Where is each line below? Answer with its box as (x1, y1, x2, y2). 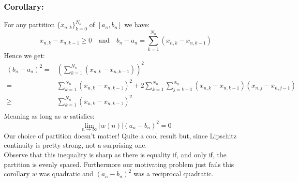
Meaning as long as (4, 110, 61, 121)
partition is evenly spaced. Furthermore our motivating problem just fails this (4, 159, 234, 169)
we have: (124, 19, 150, 30)
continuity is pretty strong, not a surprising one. (4, 140, 147, 150)
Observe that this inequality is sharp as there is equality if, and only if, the (4, 150, 226, 160)
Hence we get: (4, 50, 45, 60)
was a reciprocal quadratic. (134, 168, 213, 179)
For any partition (4, 19, 55, 30)
